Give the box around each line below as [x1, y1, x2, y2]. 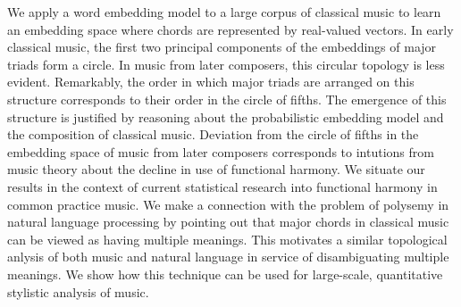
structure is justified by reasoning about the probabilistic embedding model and [7, 107, 444, 126]
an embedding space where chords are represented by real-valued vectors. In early [7, 20, 454, 38]
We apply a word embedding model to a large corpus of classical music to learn [7, 3, 441, 21]
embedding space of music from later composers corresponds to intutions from [7, 142, 434, 161]
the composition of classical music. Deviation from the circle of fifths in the [7, 125, 419, 144]
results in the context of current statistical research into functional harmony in [7, 177, 438, 195]
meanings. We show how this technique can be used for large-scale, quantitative [7, 264, 443, 283]
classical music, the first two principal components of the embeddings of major [7, 37, 437, 56]
